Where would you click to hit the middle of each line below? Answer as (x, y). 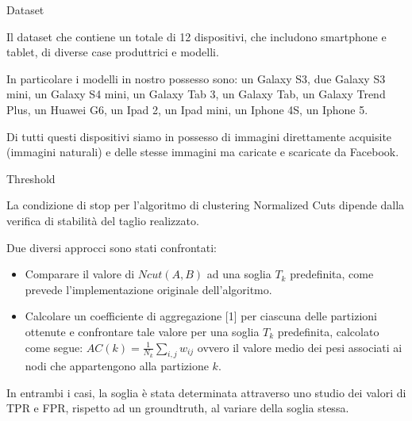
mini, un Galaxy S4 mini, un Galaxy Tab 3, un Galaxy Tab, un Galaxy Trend (196, 94)
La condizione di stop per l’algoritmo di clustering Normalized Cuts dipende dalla (206, 205)
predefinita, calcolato (328, 331)
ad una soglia (239, 274)
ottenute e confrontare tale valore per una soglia (142, 331)
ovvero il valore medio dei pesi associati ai (300, 347)
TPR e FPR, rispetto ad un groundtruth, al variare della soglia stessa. (178, 408)
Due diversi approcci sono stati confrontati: (112, 247)
